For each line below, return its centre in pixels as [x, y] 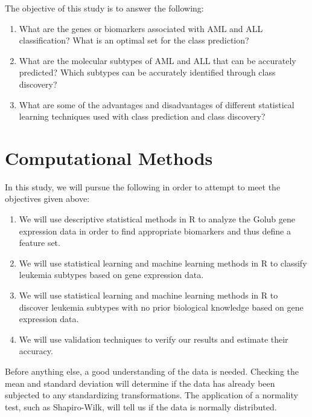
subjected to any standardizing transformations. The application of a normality [151, 395]
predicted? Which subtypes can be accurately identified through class [147, 72]
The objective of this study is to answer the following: [104, 8]
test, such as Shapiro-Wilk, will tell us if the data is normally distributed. [141, 406]
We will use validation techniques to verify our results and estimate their [154, 339]
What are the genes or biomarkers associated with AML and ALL [141, 28]
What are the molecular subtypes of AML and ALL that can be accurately [158, 60]
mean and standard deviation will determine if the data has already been [140, 383]
